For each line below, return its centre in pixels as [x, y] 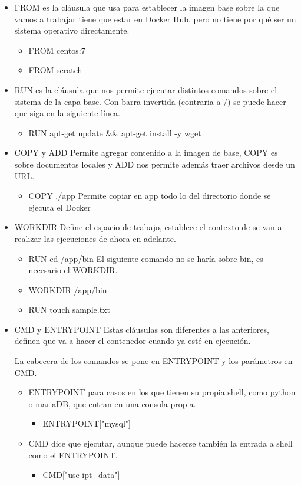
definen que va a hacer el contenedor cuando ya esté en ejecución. [133, 341]
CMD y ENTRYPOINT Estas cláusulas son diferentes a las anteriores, [142, 329]
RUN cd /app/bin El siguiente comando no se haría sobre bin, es [146, 258]
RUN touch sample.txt [69, 309]
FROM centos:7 [57, 50]
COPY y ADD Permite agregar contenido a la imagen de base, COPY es [146, 153]
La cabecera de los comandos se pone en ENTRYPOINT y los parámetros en [153, 361]
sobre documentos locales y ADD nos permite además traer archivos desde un [155, 164]
